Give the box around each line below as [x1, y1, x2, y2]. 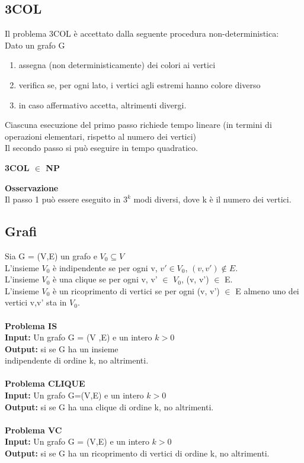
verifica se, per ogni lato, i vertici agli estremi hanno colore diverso [18, 78, 261, 91]
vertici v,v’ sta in [5, 296, 67, 308]
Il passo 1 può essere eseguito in [5, 193, 121, 205]
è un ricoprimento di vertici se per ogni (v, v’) [53, 284, 220, 297]
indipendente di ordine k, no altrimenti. [5, 354, 149, 366]
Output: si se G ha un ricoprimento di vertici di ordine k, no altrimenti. [5, 447, 270, 459]
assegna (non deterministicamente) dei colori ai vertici [18, 59, 216, 71]
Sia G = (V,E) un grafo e [5, 249, 97, 262]
